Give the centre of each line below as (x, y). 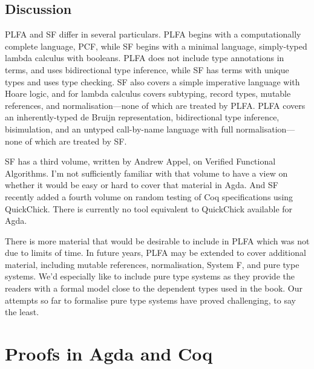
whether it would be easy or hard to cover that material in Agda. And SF (142, 185)
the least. (22, 312)
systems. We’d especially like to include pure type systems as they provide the (150, 276)
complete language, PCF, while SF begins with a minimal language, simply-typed (156, 46)
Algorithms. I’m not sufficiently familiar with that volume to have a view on (146, 173)
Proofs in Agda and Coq (109, 354)
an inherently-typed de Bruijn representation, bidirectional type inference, (142, 117)
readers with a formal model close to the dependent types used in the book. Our (154, 288)
